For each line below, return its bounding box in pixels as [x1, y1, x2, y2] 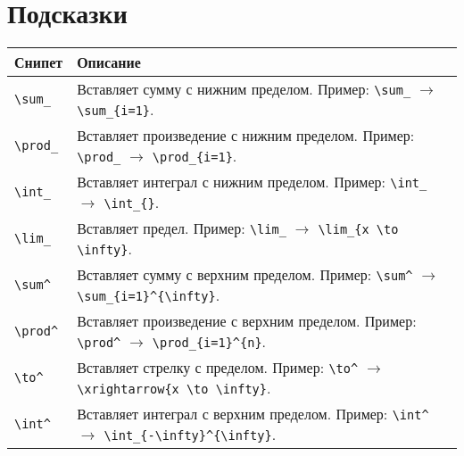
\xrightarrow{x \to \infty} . [77, 377, 271, 399]
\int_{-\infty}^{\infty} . [104, 424, 277, 445]
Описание [77, 52, 141, 73]
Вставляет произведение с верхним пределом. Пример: [77, 311, 417, 332]
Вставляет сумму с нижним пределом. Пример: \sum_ [77, 79, 411, 100]
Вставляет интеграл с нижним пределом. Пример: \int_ [77, 171, 427, 193]
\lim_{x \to [318, 222, 399, 237]
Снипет [14, 52, 63, 73]
